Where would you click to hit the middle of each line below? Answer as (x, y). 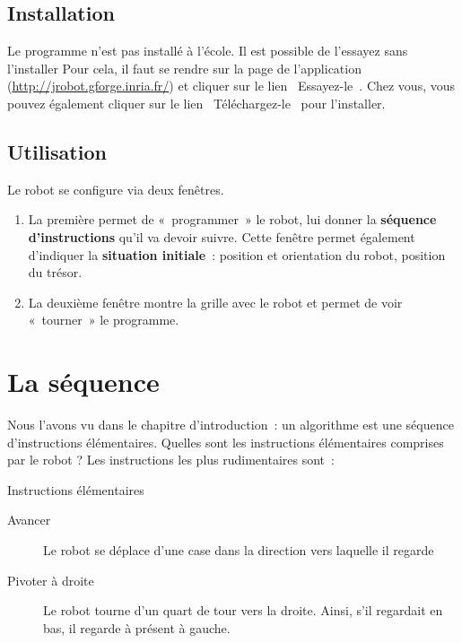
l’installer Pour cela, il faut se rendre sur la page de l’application (184, 68)
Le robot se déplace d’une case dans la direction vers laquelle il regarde (239, 550)
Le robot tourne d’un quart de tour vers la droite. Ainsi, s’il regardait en (243, 610)
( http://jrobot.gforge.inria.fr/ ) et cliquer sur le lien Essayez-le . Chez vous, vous (231, 86)
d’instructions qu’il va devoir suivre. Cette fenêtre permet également (222, 236)
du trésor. (55, 272)
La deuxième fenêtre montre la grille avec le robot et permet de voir (215, 302)
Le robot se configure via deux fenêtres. (116, 189)
